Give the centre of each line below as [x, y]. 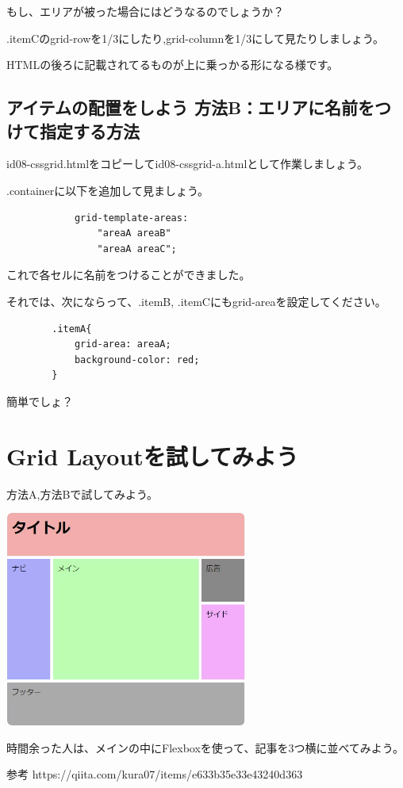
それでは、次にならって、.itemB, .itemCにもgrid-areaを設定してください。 [196, 301]
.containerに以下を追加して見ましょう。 [108, 190]
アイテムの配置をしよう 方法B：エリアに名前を [191, 107]
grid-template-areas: [131, 218]
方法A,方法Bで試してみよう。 [83, 493]
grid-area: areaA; [123, 344]
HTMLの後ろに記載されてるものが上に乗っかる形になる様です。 [173, 65]
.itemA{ [72, 329]
